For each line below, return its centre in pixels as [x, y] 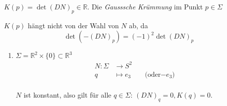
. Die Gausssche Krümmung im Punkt [145, 6]
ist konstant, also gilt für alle [67, 94]
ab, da [139, 25]
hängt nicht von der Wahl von [73, 25]
